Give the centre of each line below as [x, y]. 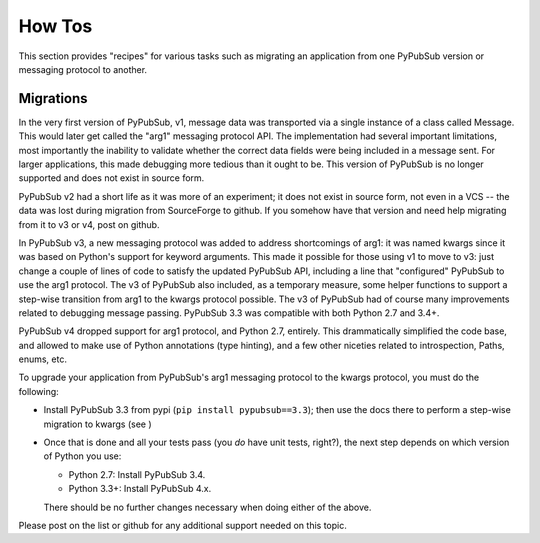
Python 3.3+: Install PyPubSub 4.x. [140, 489]
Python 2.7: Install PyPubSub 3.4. [137, 474]
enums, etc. [42, 359]
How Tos [55, 26]
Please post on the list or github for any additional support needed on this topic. [182, 525]
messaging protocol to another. [83, 69]
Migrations [53, 98]
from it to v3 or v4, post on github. [89, 224]
